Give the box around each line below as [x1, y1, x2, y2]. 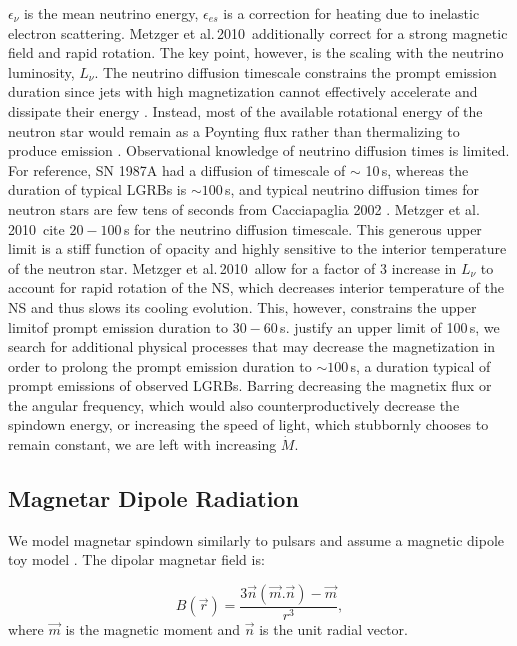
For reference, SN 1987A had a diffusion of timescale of [8, 159, 346, 180]
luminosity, [8, 61, 75, 82]
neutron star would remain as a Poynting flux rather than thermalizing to [8, 120, 460, 141]
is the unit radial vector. [259, 619, 408, 640]
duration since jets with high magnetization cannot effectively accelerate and [8, 81, 478, 102]
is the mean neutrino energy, [23, 3, 199, 23]
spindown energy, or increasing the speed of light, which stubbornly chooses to [8, 414, 489, 435]
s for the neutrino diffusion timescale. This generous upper [123, 218, 482, 239]
